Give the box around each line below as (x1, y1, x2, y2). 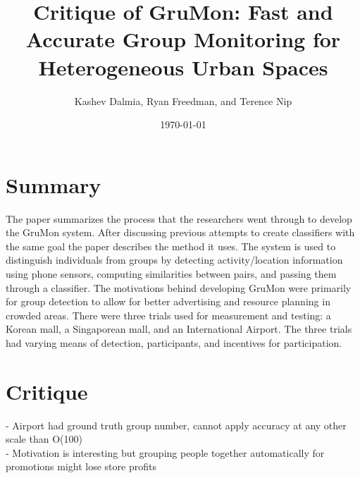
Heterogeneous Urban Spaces (38, 52, 328, 81)
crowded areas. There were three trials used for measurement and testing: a (6, 307, 331, 322)
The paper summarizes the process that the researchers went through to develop (6, 211, 352, 226)
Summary (6, 170, 101, 199)
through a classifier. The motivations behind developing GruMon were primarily (6, 280, 352, 295)
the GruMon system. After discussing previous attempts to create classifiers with (6, 225, 355, 240)
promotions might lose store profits (6, 459, 156, 474)
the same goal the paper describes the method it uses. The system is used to (6, 238, 336, 253)
